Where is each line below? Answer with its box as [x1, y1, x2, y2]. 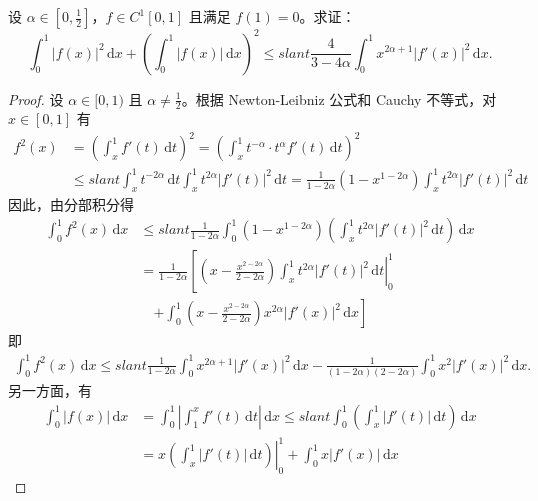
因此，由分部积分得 [8, 193, 134, 214]
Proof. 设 [8, 88, 64, 109]
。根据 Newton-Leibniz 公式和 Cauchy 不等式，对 [181, 88, 497, 109]
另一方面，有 [8, 379, 92, 400]
